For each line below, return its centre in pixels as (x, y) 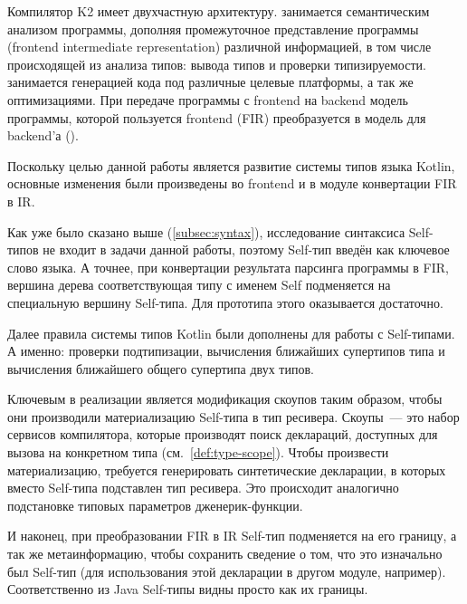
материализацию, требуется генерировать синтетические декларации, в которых (227, 470)
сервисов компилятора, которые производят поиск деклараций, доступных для (223, 434)
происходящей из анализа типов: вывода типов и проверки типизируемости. (217, 64)
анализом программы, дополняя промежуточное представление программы (213, 29)
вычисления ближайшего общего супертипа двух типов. (161, 368)
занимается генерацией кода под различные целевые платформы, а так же (210, 82)
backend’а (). (43, 135)
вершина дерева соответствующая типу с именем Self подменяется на (199, 285)
